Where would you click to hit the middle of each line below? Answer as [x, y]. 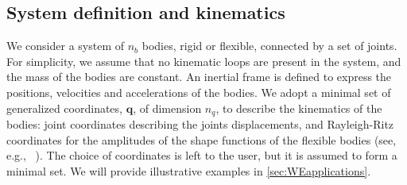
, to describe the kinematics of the [299, 108]
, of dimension [167, 108]
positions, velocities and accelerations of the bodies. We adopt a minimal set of [199, 92]
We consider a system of [66, 46]
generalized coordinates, [64, 108]
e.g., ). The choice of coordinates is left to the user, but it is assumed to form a [202, 155]
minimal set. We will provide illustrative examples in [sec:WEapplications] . [189, 170]
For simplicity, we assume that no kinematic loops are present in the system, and [204, 61]
